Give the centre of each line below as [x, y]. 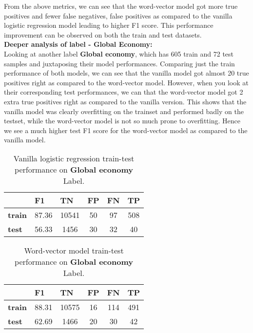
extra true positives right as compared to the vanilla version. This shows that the [125, 101]
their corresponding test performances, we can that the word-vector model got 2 [124, 92]
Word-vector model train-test [74, 250]
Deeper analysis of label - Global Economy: [78, 44]
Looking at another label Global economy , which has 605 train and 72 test [119, 53]
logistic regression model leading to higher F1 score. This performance [109, 25]
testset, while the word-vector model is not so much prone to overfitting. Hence [122, 121]
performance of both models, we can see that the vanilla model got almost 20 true [126, 73]
